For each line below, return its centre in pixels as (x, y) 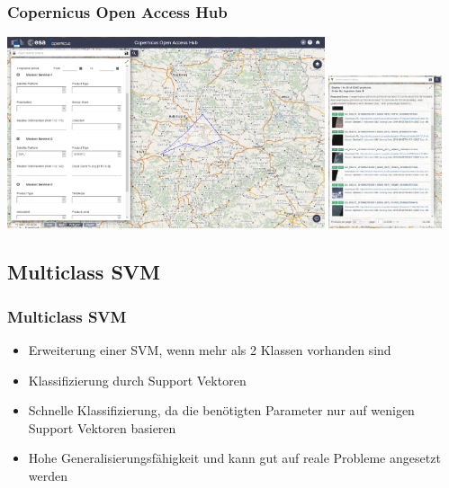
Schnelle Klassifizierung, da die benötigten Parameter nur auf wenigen (221, 410)
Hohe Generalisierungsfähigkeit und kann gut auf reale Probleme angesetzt (234, 458)
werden (48, 475)
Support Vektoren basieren (102, 427)
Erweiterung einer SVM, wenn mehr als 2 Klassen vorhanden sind (210, 349)
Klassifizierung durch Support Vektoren (137, 380)
